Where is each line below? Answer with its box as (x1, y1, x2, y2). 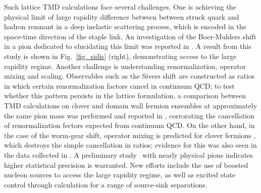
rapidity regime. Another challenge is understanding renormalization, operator (4, 60, 246, 71)
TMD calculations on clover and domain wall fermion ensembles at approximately (4, 100, 257, 110)
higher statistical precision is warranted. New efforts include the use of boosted (4, 159, 248, 170)
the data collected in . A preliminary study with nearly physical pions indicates (4, 149, 253, 160)
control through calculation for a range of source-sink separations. (4, 179, 207, 189)
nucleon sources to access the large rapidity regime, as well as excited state (4, 169, 236, 180)
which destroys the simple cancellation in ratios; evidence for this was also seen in (4, 140, 257, 150)
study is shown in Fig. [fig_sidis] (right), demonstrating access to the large (4, 50, 237, 61)
